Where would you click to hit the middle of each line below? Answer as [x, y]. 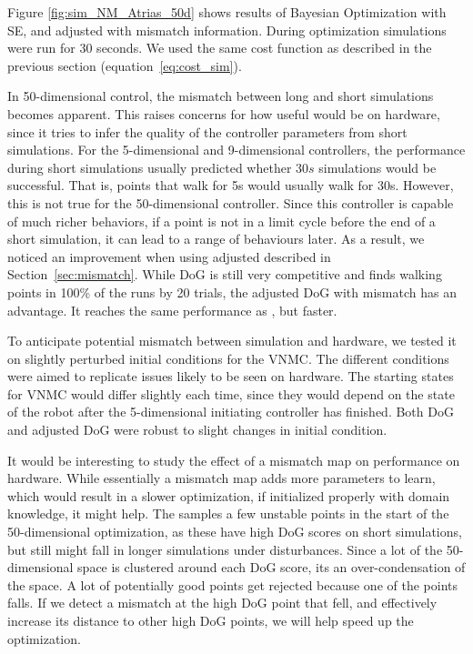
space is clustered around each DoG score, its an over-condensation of [272, 567]
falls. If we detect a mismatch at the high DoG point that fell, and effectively [222, 603]
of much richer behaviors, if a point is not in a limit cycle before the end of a [221, 221]
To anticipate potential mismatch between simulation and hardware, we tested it [232, 341]
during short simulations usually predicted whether [150, 167]
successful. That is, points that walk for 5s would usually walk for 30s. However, [231, 185]
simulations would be [377, 167]
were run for [41, 48]
